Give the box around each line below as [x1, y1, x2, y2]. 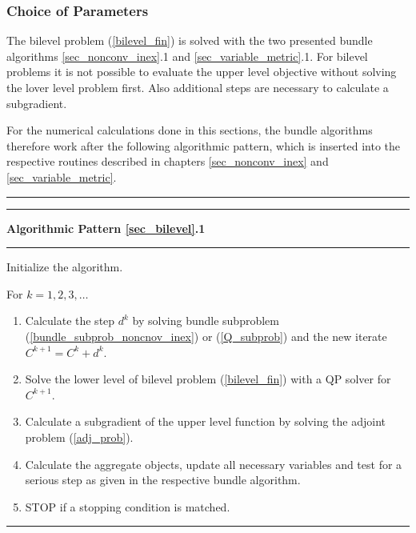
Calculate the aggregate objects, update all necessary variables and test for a [25, 455, 402, 472]
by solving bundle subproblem [132, 312, 279, 329]
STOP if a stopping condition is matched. [25, 498, 230, 515]
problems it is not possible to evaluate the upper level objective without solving [6, 63, 397, 80]
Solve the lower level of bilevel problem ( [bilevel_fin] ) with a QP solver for [25, 371, 391, 387]
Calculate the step [25, 312, 115, 329]
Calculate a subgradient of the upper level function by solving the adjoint [25, 413, 386, 430]
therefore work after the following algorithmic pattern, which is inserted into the [6, 137, 400, 154]
